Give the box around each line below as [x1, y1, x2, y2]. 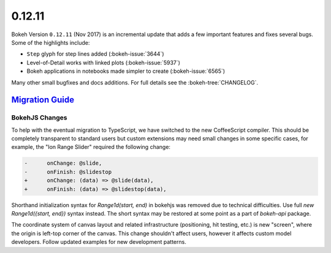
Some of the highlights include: [11, 39, 90, 46]
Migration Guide [11, 95, 75, 105]
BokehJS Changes [11, 113, 67, 122]
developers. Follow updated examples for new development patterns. [11, 238, 186, 246]
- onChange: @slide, [24, 160, 102, 167]
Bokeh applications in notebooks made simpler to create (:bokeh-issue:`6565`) [26, 67, 226, 75]
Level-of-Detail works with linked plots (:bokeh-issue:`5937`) [26, 59, 181, 66]
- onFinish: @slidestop [24, 168, 112, 175]
